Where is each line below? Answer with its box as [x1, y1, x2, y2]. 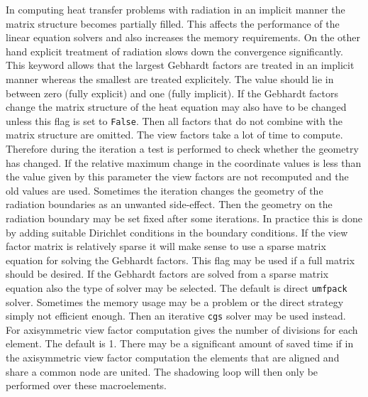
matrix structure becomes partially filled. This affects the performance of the [6, 16, 340, 31]
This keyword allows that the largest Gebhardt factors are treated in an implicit [6, 58, 355, 72]
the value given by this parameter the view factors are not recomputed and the [6, 169, 349, 184]
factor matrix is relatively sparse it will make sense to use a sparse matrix [6, 239, 326, 254]
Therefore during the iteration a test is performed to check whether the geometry [6, 141, 359, 156]
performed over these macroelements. [6, 378, 167, 393]
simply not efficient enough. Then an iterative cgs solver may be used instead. [6, 308, 346, 323]
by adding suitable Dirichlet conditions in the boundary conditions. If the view [6, 224, 348, 239]
